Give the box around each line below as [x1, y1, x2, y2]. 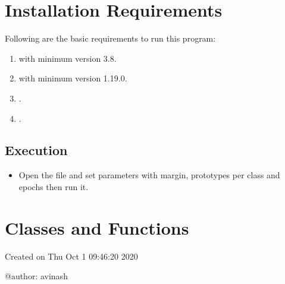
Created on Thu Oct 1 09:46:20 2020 [5, 250, 138, 262]
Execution [5, 141, 68, 159]
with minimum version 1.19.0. [18, 72, 127, 84]
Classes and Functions [5, 215, 189, 239]
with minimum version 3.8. [18, 52, 117, 64]
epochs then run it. [18, 180, 89, 193]
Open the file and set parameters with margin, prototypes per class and [18, 169, 280, 181]
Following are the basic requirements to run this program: [5, 32, 216, 45]
